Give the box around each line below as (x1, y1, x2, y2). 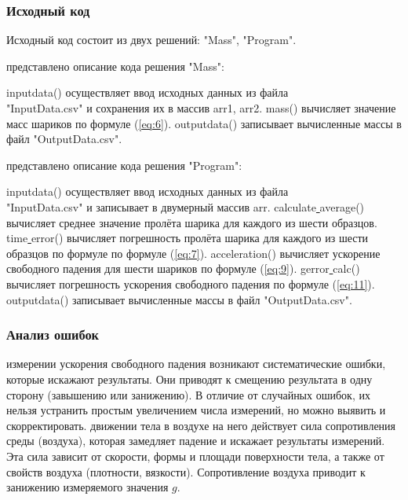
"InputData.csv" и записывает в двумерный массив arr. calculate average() (6, 199, 365, 215)
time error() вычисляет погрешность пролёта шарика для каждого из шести (6, 230, 369, 246)
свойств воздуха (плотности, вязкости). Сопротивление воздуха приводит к (6, 463, 366, 480)
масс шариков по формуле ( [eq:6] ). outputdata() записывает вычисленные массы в (6, 115, 402, 131)
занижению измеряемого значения (6, 479, 169, 495)
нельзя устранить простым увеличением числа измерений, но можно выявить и (6, 402, 386, 418)
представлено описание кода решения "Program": (6, 156, 242, 173)
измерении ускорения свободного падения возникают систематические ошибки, (6, 355, 386, 372)
